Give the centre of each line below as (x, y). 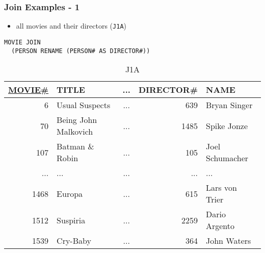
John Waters (228, 241)
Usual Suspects (84, 105)
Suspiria (71, 220)
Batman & (75, 146)
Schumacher (227, 158)
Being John (77, 120)
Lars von (221, 188)
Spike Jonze (227, 125)
